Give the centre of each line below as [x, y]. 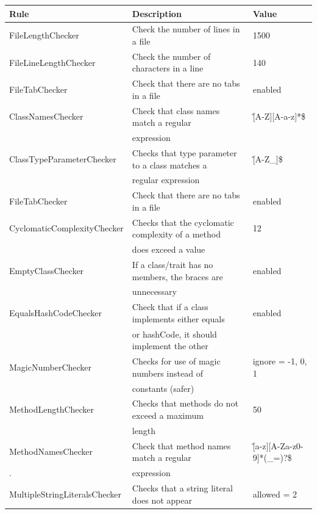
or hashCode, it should [174, 334]
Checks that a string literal [182, 487]
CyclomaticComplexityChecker [66, 228]
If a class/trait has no [173, 264]
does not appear [162, 500]
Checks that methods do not [185, 403]
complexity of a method [176, 234]
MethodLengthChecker [52, 409]
